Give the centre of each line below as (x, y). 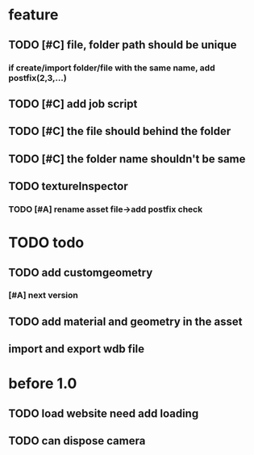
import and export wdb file (77, 349)
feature (33, 15)
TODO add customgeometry (81, 272)
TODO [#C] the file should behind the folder (120, 131)
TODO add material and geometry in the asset (125, 321)
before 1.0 (43, 383)
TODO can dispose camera (77, 441)
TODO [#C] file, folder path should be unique (123, 45)
